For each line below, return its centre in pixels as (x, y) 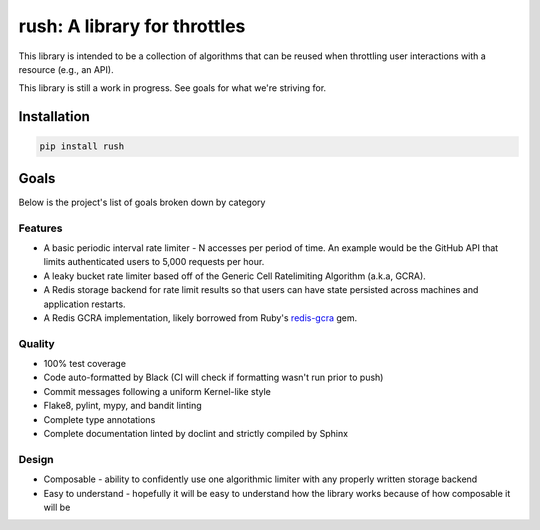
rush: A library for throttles (132, 26)
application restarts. (84, 304)
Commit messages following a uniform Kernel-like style (157, 391)
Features (40, 228)
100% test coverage (85, 364)
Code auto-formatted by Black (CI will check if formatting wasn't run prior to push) (213, 377)
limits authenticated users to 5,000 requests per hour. (154, 262)
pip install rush (82, 146)
